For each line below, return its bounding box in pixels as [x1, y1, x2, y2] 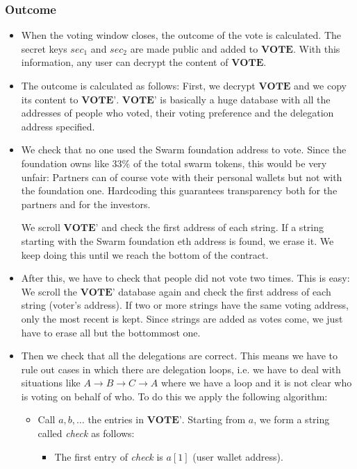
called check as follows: [38, 426, 135, 441]
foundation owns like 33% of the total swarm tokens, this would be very [21, 155, 327, 170]
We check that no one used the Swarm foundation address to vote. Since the [21, 142, 347, 157]
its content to [21, 92, 78, 106]
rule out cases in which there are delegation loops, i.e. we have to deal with [21, 361, 341, 376]
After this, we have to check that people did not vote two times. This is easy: [21, 271, 350, 285]
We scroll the [21, 284, 78, 298]
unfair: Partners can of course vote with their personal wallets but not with [21, 169, 342, 184]
